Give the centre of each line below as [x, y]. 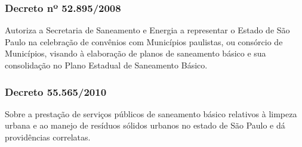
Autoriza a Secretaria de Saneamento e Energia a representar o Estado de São [147, 30]
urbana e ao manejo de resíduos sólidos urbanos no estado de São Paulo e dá [145, 125]
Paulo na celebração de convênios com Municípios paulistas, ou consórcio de [144, 41]
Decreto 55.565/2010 [56, 91]
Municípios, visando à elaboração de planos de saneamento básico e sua [135, 53]
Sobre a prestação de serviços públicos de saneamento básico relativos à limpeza [151, 113]
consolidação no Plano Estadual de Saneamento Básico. [106, 65]
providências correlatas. [48, 137]
